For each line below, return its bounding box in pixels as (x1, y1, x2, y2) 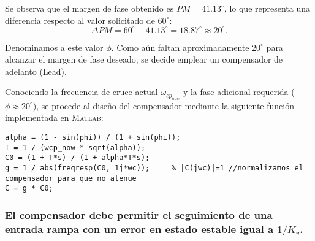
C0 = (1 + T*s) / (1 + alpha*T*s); (5, 153, 150, 163)
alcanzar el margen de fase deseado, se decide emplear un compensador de (5, 53, 283, 66)
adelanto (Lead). (5, 64, 67, 77)
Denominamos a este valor (5, 40, 104, 53)
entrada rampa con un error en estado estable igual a (5, 221, 274, 236)
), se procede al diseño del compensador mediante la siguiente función (32, 99, 294, 112)
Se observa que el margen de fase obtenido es (5, 2, 174, 14)
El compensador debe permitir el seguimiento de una (5, 207, 273, 222)
